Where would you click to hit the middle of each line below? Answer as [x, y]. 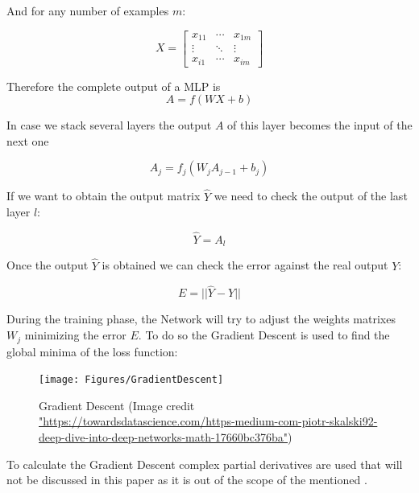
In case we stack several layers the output [109, 125]
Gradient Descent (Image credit [117, 405]
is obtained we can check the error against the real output [245, 265]
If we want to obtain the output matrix [104, 196]
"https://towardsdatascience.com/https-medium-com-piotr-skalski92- [208, 421]
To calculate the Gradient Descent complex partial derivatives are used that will [205, 464]
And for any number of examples [88, 10]
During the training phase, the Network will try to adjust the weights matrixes [201, 319]
